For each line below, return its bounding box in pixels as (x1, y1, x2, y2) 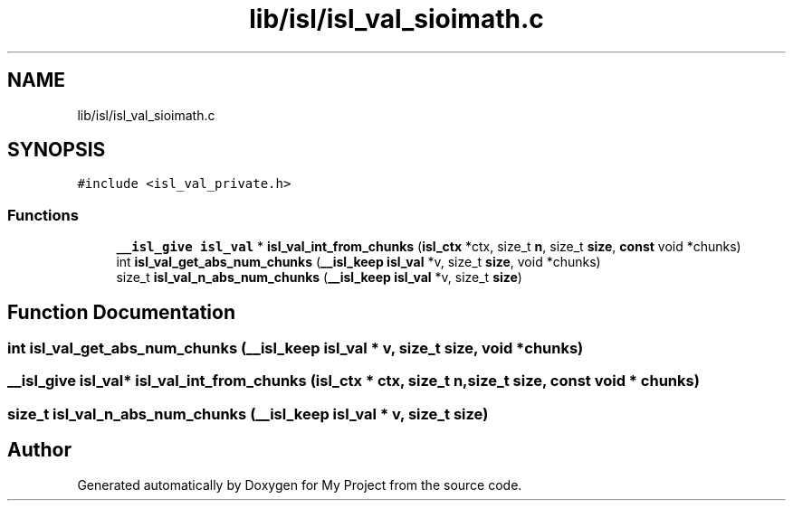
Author (7, 438, 72, 462)
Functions (7, 205, 79, 224)
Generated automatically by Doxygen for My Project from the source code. (77, 476, 522, 493)
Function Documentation (7, 300, 235, 324)
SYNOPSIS (7, 138, 106, 162)
